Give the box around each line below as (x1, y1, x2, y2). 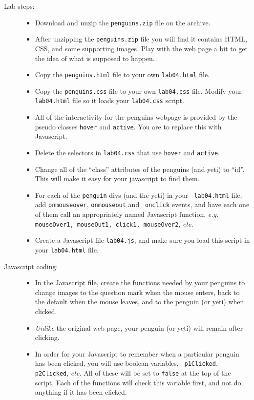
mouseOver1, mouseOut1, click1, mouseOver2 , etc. (35, 218, 193, 229)
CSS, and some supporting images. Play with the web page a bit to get (35, 43, 248, 53)
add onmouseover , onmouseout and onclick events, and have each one (35, 199, 250, 210)
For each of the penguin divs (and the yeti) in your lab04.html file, (35, 189, 242, 200)
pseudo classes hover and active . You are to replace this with (35, 121, 222, 131)
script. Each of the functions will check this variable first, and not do (35, 377, 241, 387)
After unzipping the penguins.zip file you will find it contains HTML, (35, 34, 248, 44)
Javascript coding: (4, 261, 58, 271)
